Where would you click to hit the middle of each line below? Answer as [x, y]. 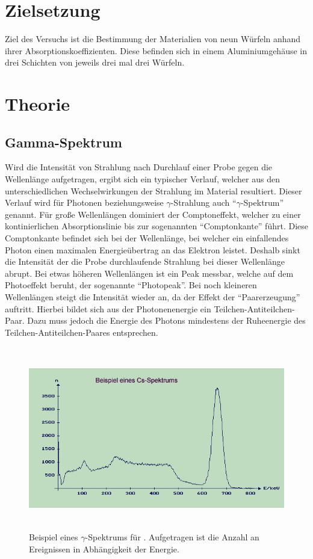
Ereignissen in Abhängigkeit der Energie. [104, 548]
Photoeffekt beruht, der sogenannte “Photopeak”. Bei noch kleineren [131, 285]
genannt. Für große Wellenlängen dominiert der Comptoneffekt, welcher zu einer [153, 214]
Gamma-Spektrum [64, 142]
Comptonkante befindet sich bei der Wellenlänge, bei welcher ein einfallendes [147, 238]
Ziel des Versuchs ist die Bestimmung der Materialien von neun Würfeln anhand [153, 39]
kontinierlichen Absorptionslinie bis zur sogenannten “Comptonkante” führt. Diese [156, 226]
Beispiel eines [54, 537]
